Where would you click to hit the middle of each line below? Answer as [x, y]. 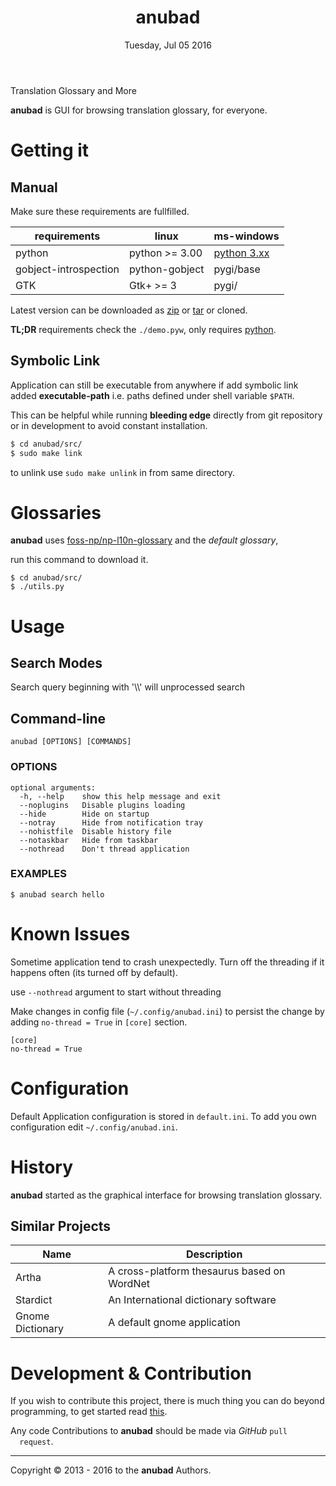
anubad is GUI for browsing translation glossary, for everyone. [139, 110]
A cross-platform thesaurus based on [197, 1271]
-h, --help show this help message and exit [120, 796]
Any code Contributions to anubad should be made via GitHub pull [149, 1431]
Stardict [34, 1300]
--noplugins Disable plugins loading [102, 805]
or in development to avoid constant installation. [109, 425]
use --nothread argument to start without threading [116, 992]
